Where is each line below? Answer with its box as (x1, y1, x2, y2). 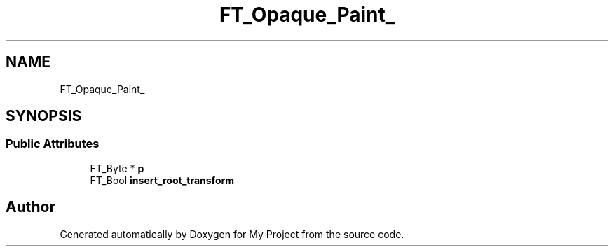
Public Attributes (6, 136, 100, 151)
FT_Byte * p (90, 162, 144, 174)
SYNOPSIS (6, 107, 82, 125)
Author (6, 198, 55, 216)
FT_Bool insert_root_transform (90, 174, 235, 186)
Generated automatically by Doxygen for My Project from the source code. (60, 227, 404, 240)
